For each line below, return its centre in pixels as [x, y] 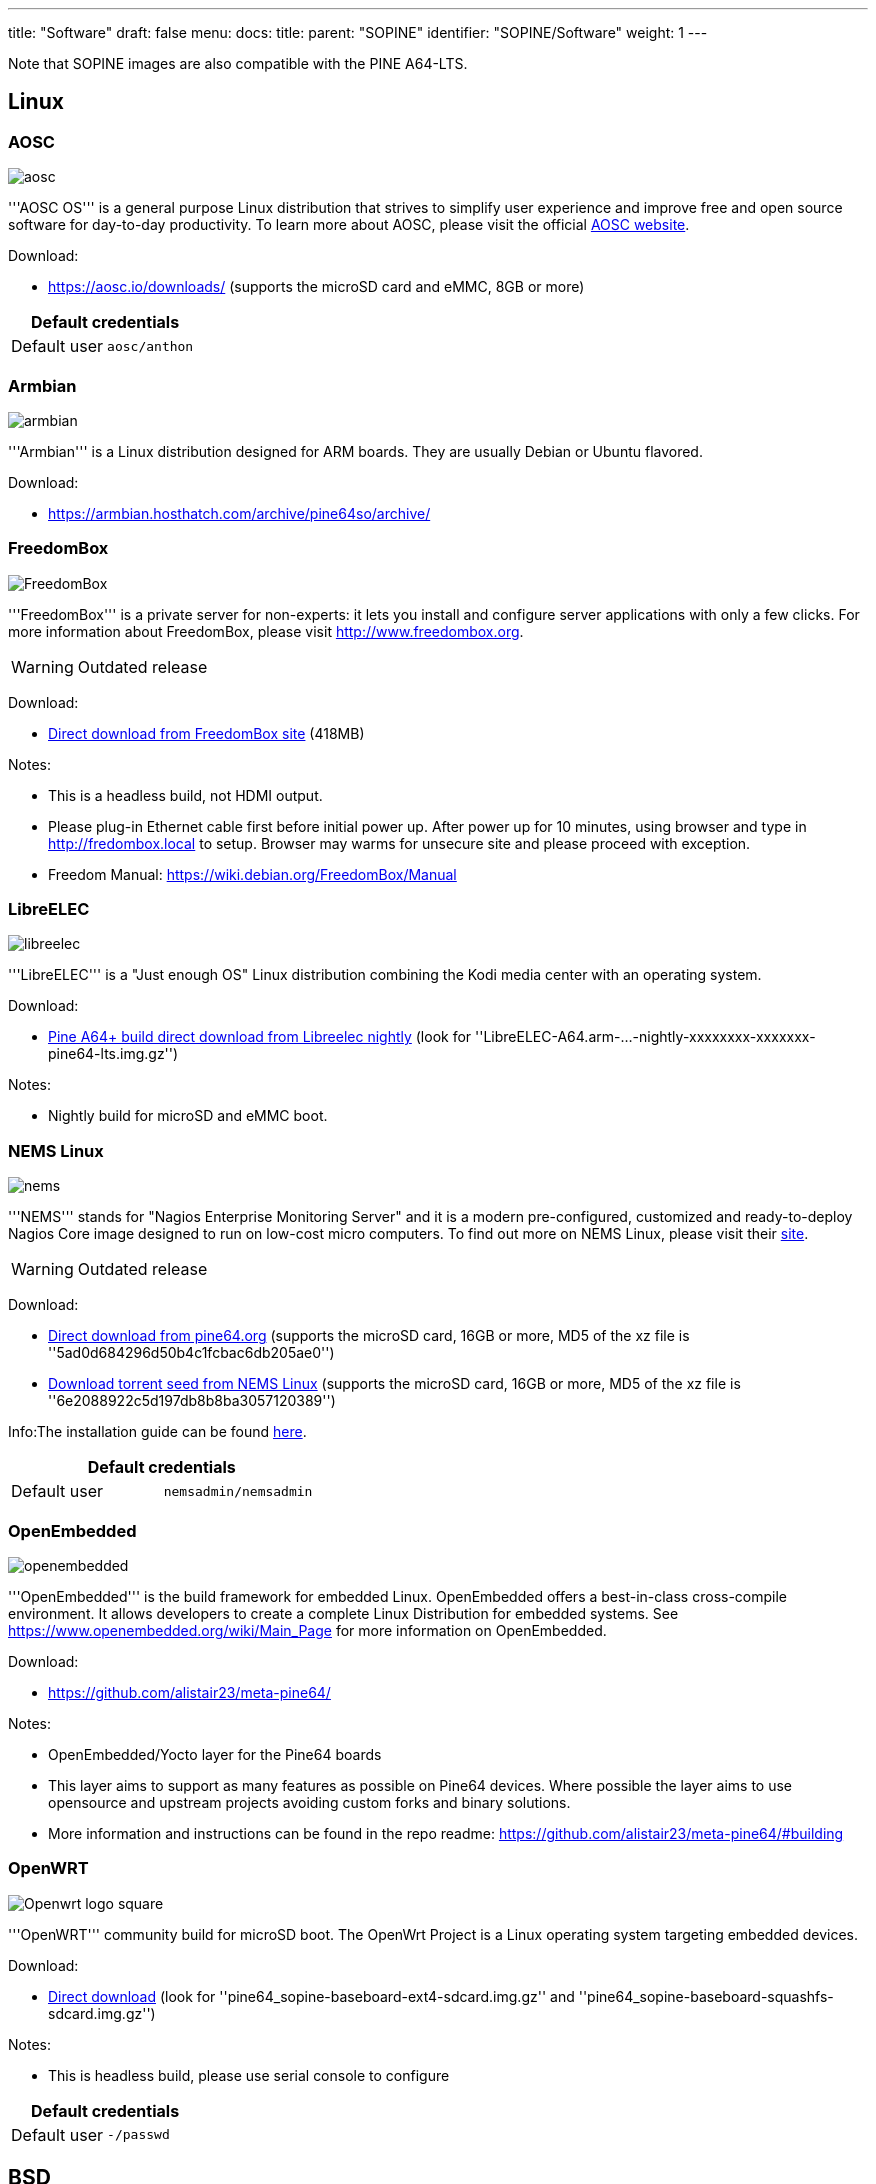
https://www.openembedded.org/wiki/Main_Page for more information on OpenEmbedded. [307, 1630]
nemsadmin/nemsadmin [238, 1491]
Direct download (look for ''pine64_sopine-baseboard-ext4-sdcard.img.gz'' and [311, 1996]
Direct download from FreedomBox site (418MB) [206, 733]
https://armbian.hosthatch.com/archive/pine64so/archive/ [239, 513]
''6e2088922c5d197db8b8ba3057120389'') [192, 1401]
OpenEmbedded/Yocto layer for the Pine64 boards [215, 1754]
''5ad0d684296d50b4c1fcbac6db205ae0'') [191, 1353]
